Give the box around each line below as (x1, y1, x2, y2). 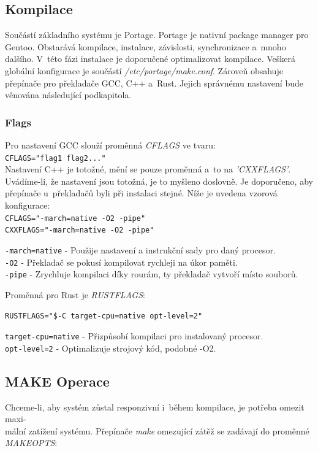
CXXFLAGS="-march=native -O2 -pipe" (5, 226, 154, 235)
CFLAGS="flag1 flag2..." (5, 153, 106, 163)
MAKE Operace (5, 371, 110, 390)
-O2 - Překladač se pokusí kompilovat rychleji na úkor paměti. (5, 255, 238, 268)
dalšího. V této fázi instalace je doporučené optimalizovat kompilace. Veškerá (5, 52, 295, 65)
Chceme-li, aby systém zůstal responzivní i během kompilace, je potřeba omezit (5, 400, 305, 413)
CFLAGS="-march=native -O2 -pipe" (5, 214, 146, 223)
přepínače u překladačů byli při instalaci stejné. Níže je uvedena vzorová (5, 187, 278, 199)
